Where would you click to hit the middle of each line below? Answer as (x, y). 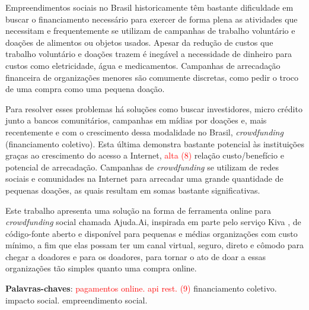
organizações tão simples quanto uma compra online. (101, 268)
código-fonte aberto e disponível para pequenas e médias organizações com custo (152, 233)
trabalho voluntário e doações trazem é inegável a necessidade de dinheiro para (149, 54)
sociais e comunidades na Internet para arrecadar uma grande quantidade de (144, 178)
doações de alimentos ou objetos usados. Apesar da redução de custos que (139, 42)
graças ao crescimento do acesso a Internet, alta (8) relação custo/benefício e (145, 155)
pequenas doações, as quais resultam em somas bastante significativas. (133, 190)
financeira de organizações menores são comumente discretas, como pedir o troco (152, 77)
